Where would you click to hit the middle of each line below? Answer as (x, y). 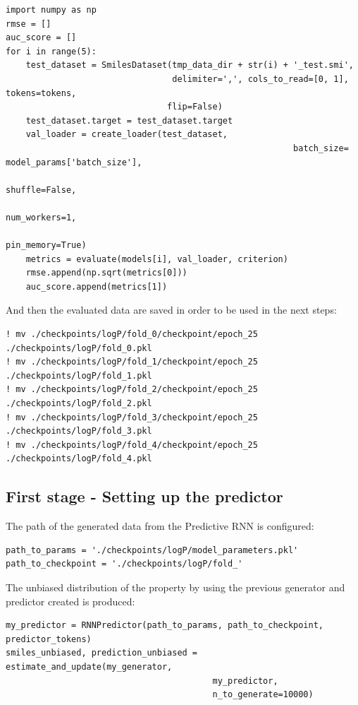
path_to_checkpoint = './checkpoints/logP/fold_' (124, 564)
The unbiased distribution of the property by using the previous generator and (175, 587)
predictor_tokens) (49, 639)
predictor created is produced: (70, 601)
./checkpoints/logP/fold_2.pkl (79, 404)
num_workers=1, (41, 217)
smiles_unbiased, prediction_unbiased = (102, 653)
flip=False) (195, 107)
